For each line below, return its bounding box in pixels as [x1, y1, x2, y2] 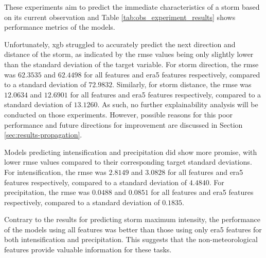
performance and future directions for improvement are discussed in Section [4, 119, 243, 130]
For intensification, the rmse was [4, 166, 107, 177]
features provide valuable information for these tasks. [4, 244, 172, 255]
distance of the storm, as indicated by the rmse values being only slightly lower [4, 49, 254, 59]
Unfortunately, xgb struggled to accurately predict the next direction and [4, 38, 236, 49]
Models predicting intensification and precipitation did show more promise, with [4, 146, 257, 157]
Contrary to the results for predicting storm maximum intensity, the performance [4, 214, 261, 225]
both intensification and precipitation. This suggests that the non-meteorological [4, 234, 258, 245]
